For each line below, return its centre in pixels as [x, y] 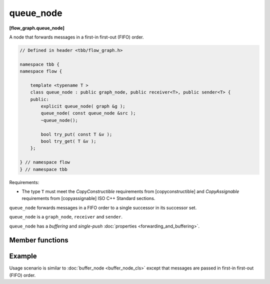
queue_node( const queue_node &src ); [88, 113]
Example [23, 256]
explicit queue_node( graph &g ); [83, 106]
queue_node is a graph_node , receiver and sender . [66, 217]
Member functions [39, 240]
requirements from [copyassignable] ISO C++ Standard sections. [88, 198]
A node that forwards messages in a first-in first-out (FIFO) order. [77, 37]
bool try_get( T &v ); [69, 141]
